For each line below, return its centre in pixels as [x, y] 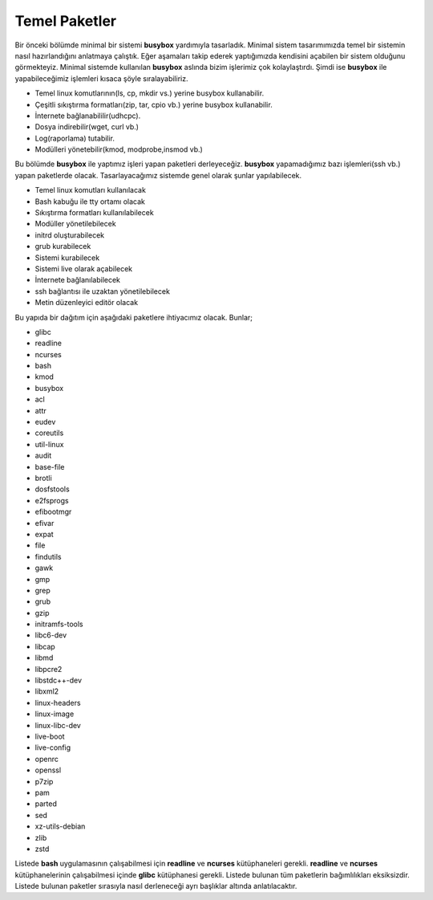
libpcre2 [49, 669]
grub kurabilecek [63, 246]
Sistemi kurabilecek [67, 258]
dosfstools [52, 489]
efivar [45, 523]
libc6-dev [51, 635]
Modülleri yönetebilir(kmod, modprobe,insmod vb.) [119, 149]
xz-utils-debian [60, 826]
